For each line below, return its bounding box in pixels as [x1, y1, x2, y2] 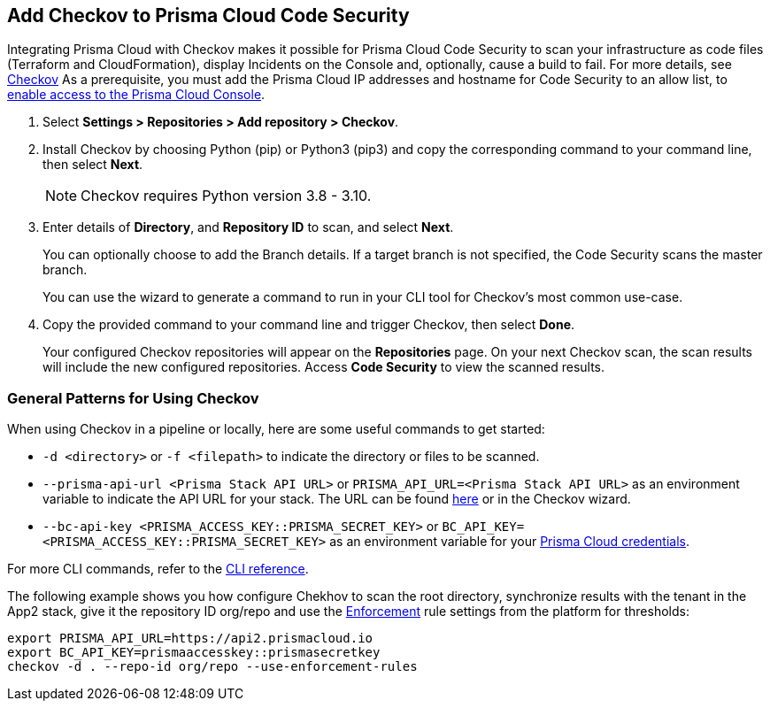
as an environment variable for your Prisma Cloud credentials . [329, 534, 689, 550]
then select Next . [42, 157, 143, 173]
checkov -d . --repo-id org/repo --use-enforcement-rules [7, 659, 418, 674]
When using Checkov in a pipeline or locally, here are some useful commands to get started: [7, 421, 545, 437]
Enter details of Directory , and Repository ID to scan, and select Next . [42, 219, 454, 235]
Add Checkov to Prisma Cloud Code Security [7, 4, 410, 27]
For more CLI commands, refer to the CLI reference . [7, 561, 309, 577]
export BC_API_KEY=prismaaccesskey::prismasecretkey [7, 645, 381, 660]
